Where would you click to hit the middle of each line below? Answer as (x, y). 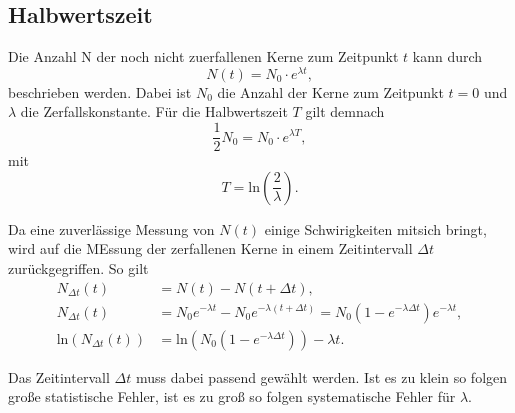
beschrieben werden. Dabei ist (100, 91)
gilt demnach (345, 111)
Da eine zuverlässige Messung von (111, 228)
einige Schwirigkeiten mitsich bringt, (375, 228)
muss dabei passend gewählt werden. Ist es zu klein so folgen (321, 376)
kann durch (447, 56)
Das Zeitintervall (59, 376)
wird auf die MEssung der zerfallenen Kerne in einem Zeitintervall (210, 248)
